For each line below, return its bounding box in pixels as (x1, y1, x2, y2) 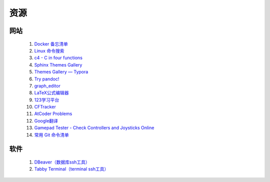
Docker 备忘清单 (34, 40, 68, 47)
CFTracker (34, 104, 56, 110)
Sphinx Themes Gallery (34, 61, 82, 67)
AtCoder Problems (34, 110, 72, 117)
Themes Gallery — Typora (34, 69, 88, 75)
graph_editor (34, 82, 61, 88)
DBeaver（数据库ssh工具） (34, 159, 90, 165)
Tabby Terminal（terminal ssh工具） (34, 166, 109, 172)
